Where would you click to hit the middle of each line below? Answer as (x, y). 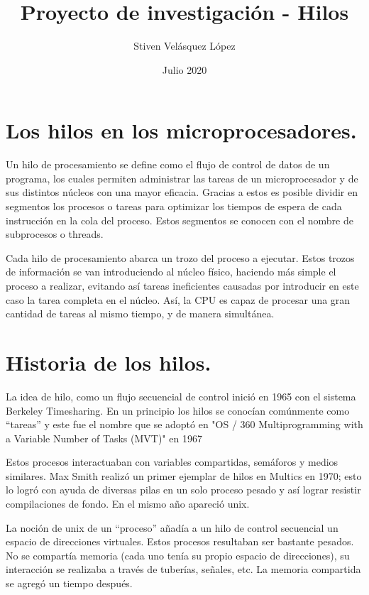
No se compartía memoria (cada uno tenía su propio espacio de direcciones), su (178, 555)
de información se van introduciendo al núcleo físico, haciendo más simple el (171, 272)
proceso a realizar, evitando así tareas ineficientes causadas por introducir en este (182, 285)
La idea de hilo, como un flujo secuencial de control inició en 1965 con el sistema (181, 396)
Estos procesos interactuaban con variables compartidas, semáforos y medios (172, 462)
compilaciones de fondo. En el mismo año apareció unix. (128, 504)
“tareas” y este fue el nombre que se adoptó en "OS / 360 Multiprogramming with (184, 424)
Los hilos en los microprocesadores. (181, 130)
